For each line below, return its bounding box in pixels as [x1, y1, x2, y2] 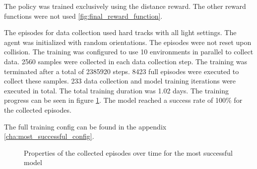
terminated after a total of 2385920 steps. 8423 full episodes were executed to [4, 66, 239, 76]
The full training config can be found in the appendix [4, 121, 167, 131]
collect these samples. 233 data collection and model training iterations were [4, 76, 236, 86]
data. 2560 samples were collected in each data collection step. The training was [4, 56, 247, 66]
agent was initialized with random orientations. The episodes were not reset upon [4, 37, 252, 47]
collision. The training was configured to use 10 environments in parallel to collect [4, 46, 254, 57]
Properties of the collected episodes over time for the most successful [24, 147, 233, 158]
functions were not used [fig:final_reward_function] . [4, 10, 163, 21]
